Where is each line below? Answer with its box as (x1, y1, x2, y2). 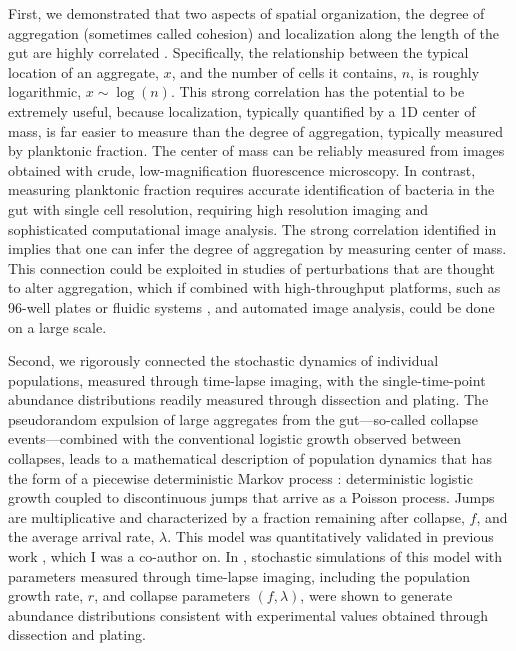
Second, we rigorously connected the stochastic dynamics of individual (8, 350, 439, 371)
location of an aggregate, (8, 61, 159, 82)
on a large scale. (8, 316, 107, 337)
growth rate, (8, 585, 84, 606)
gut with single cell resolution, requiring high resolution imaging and (8, 198, 429, 219)
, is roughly (410, 61, 480, 82)
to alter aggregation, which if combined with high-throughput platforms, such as (8, 277, 501, 298)
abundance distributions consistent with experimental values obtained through (8, 604, 489, 625)
